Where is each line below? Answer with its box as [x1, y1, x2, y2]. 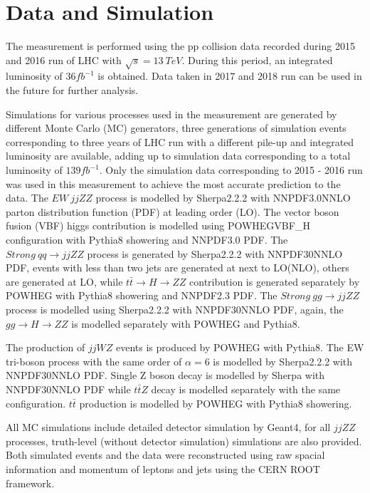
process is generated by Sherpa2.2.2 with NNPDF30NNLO [87, 246, 343, 261]
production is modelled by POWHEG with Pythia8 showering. [79, 395, 352, 410]
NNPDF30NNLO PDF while [6, 381, 131, 396]
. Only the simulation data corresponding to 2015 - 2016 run [99, 162, 363, 177]
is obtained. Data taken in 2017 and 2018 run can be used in [97, 68, 362, 83]
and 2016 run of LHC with [6, 52, 122, 67]
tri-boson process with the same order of [6, 353, 182, 368]
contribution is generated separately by [189, 274, 360, 289]
